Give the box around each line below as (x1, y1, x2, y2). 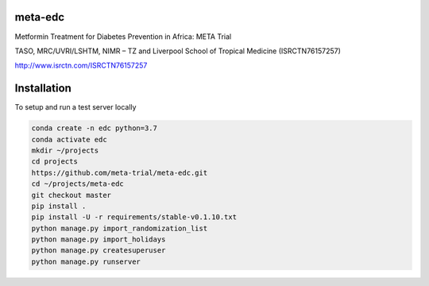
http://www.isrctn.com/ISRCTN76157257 (14, 60, 148, 71)
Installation (14, 82, 71, 95)
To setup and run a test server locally (14, 102, 137, 112)
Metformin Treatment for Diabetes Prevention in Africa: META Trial (14, 32, 232, 41)
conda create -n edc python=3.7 (31, 124, 158, 133)
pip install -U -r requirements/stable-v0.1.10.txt (31, 213, 238, 222)
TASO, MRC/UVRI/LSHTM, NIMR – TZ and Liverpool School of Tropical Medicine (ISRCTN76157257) (14, 46, 342, 56)
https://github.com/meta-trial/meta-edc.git (31, 168, 208, 177)
